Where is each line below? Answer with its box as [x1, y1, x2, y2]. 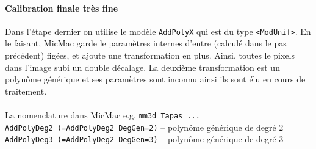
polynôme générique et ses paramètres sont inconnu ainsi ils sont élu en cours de [5, 73, 306, 85]
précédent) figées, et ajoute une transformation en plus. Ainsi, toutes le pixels [5, 49, 295, 62]
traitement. [5, 84, 47, 97]
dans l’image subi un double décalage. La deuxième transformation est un [5, 60, 280, 73]
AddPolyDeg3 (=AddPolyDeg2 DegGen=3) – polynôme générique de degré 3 [5, 133, 284, 145]
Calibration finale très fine [5, 1, 118, 14]
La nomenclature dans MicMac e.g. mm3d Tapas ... [5, 109, 200, 122]
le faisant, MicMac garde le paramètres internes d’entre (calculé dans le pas [5, 37, 287, 49]
